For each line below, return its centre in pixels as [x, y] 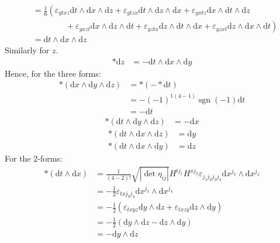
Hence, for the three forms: [53, 73]
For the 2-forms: [34, 158]
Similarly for [27, 50]
